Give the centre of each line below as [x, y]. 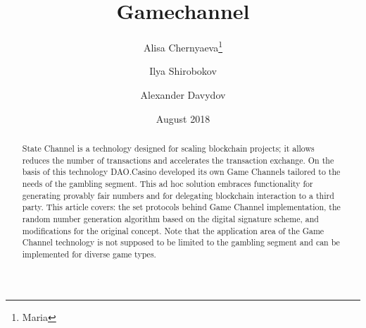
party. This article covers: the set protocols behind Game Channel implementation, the [181, 207]
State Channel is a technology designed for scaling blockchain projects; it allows [168, 148]
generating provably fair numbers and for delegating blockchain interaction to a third [178, 195]
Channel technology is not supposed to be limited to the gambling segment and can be [181, 242]
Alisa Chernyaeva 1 [183, 46]
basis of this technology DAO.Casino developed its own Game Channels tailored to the [181, 172]
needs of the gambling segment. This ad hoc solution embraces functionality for [168, 183]
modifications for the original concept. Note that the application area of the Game [173, 230]
